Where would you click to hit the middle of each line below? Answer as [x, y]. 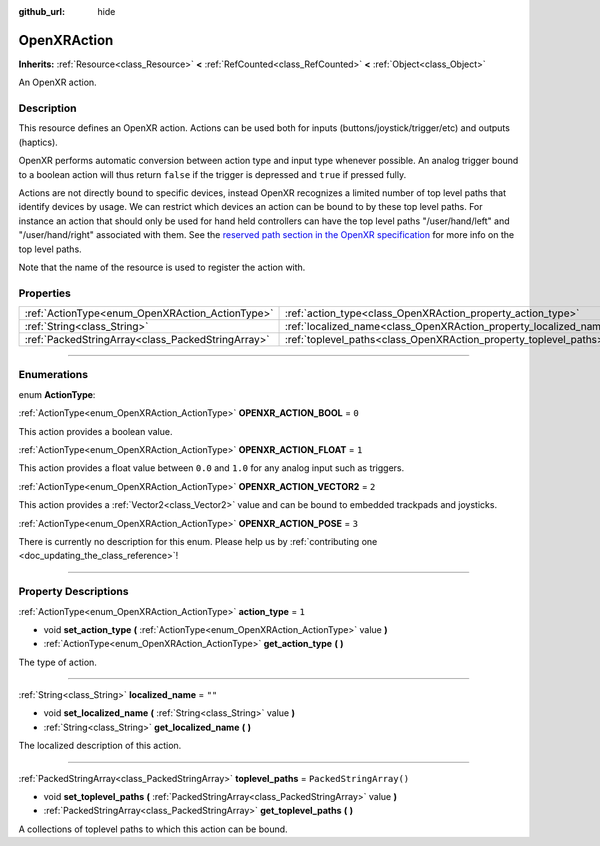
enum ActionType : [57, 394]
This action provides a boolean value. [95, 431]
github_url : [41, 11]
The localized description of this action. [100, 746]
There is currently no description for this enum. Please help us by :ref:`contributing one [198, 541]
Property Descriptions [73, 592]
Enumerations [53, 375]
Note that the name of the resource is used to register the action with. [162, 267]
